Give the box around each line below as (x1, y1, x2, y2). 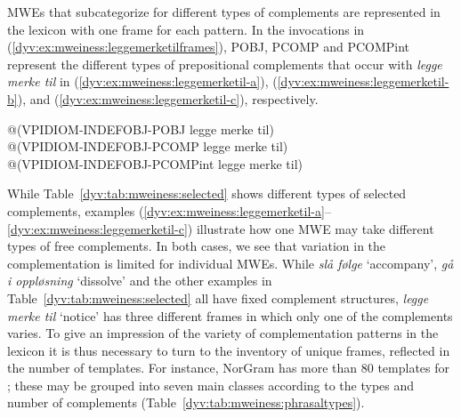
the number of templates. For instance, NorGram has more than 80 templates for (7, 358, 450, 377)
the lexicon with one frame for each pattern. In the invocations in (7, 20, 365, 38)
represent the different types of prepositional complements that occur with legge (7, 54, 442, 73)
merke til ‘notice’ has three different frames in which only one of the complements (7, 306, 453, 325)
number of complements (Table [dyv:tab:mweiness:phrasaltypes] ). (7, 393, 365, 412)
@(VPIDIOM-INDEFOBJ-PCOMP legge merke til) (7, 137, 288, 156)
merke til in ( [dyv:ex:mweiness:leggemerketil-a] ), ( (7, 72, 278, 91)
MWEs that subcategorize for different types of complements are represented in (7, 3, 441, 20)
